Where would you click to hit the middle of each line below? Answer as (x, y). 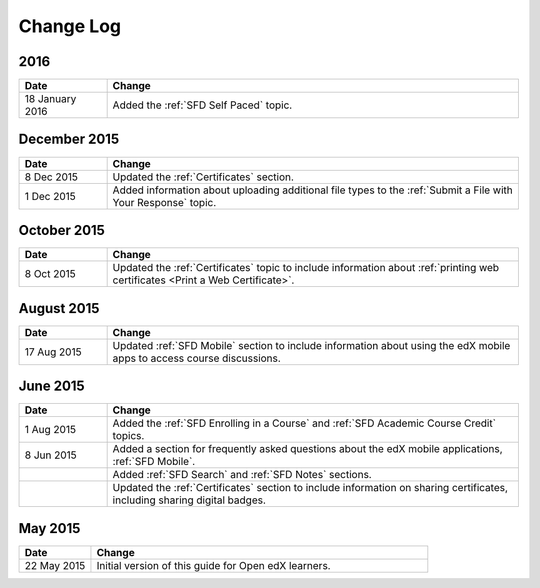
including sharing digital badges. (189, 500)
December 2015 (69, 139)
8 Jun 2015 (50, 455)
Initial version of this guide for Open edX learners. (213, 565)
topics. (128, 436)
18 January (50, 99)
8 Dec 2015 (51, 177)
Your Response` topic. (164, 202)
